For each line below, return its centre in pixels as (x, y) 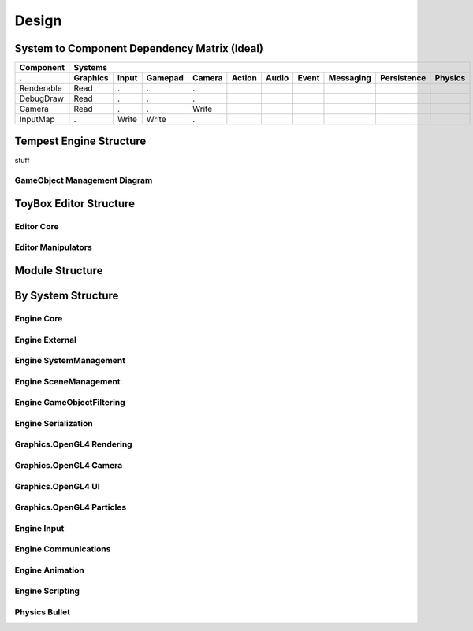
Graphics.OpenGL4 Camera (69, 466)
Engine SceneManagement (68, 381)
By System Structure (67, 296)
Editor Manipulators (53, 247)
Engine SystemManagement (70, 361)
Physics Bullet (43, 612)
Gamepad (165, 78)
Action (244, 78)
